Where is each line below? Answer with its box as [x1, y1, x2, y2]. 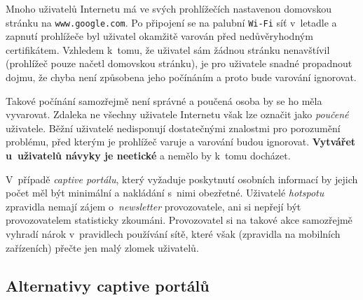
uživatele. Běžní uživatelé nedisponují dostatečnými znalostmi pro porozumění [6, 120, 341, 135]
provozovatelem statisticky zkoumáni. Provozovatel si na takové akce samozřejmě [6, 213, 352, 227]
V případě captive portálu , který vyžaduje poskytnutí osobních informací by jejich [6, 171, 358, 186]
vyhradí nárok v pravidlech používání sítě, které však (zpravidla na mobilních [6, 226, 341, 241]
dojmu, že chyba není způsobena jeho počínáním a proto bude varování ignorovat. [6, 70, 357, 85]
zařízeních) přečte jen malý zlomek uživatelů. [6, 240, 199, 255]
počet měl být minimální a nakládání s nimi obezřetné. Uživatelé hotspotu [6, 185, 324, 200]
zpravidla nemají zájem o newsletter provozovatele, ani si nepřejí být [6, 199, 301, 213]
